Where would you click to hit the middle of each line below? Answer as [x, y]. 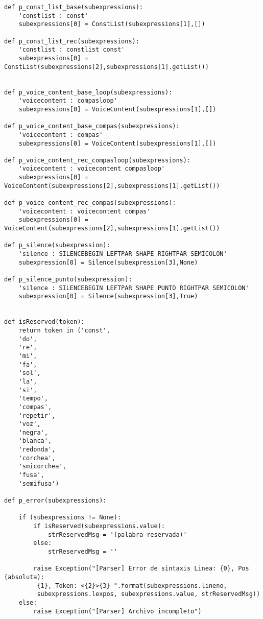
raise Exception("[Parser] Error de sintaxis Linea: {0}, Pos [141, 569]
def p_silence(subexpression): [57, 245]
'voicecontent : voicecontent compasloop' [92, 169]
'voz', [30, 424]
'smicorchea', [42, 467]
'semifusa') [39, 483]
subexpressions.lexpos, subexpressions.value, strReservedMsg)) [149, 594]
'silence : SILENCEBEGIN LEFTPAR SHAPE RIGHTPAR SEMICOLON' [123, 254]
